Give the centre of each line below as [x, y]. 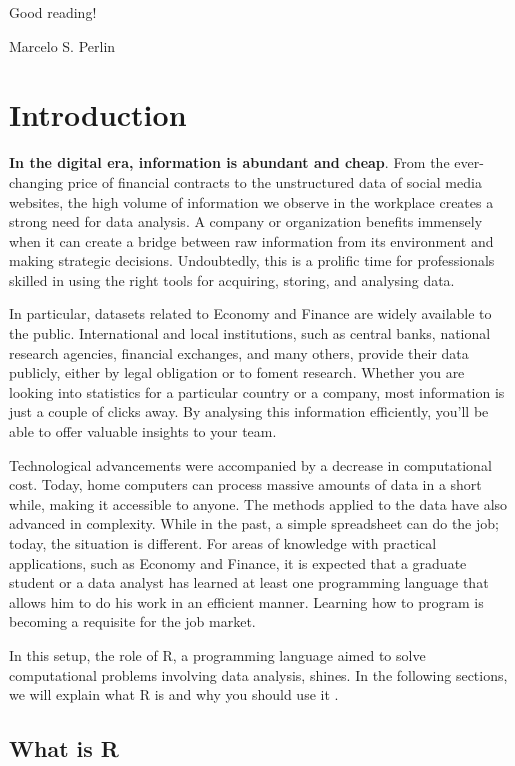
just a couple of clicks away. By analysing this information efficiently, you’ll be [249, 411]
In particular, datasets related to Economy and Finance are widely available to [250, 313]
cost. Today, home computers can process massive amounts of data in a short [245, 484]
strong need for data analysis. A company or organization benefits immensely [246, 221]
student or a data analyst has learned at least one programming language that [249, 582]
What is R [64, 748]
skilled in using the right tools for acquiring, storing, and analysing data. [232, 279]
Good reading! [53, 12]
